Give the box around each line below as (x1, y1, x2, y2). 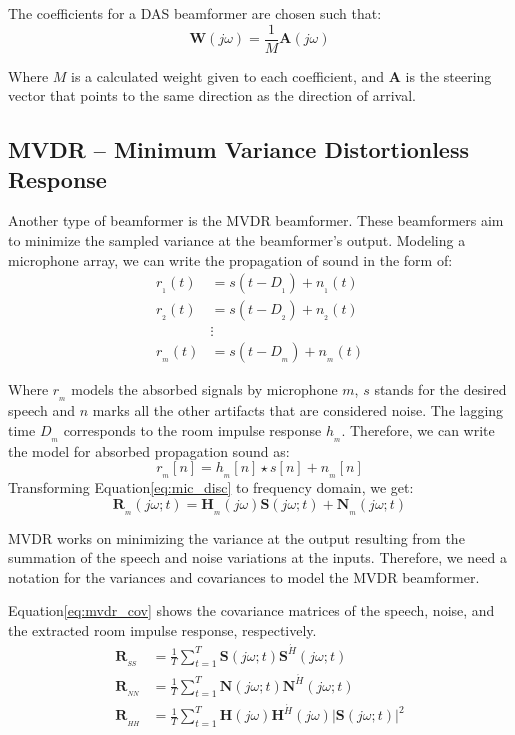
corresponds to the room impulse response (63, 419, 322, 440)
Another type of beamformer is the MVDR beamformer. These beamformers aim (8, 210, 504, 231)
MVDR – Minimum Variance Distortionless (8, 134, 469, 165)
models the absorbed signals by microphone (71, 379, 338, 400)
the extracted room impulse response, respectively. (8, 619, 317, 640)
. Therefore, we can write (341, 419, 495, 440)
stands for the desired (374, 379, 507, 400)
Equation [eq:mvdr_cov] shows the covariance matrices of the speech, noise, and (8, 600, 495, 621)
